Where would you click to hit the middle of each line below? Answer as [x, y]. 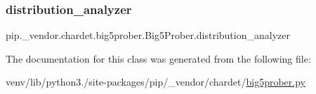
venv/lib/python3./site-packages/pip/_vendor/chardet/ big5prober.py [156, 82]
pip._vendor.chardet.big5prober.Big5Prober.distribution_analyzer [148, 35]
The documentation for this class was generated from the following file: [158, 58]
